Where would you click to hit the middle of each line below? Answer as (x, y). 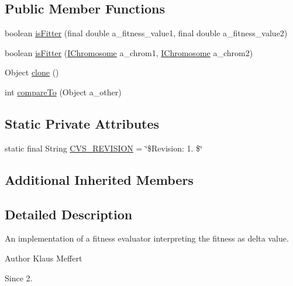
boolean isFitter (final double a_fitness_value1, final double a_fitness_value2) (146, 33)
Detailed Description (69, 214)
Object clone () (32, 72)
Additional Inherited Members (99, 179)
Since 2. (19, 278)
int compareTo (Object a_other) (63, 92)
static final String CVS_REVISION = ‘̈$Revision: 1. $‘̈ (104, 148)
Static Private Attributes (82, 123)
